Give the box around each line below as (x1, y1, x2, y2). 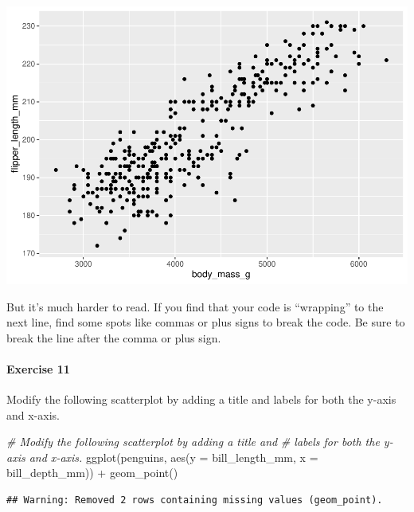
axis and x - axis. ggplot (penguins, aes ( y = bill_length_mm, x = (6, 448, 318, 465)
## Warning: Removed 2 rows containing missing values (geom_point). (6, 494, 383, 506)
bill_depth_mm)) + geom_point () (6, 464, 178, 481)
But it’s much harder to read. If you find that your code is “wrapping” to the (6, 298, 384, 315)
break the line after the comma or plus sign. (6, 329, 221, 346)
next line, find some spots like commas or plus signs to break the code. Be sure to (6, 314, 405, 330)
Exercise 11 (6, 360, 70, 377)
